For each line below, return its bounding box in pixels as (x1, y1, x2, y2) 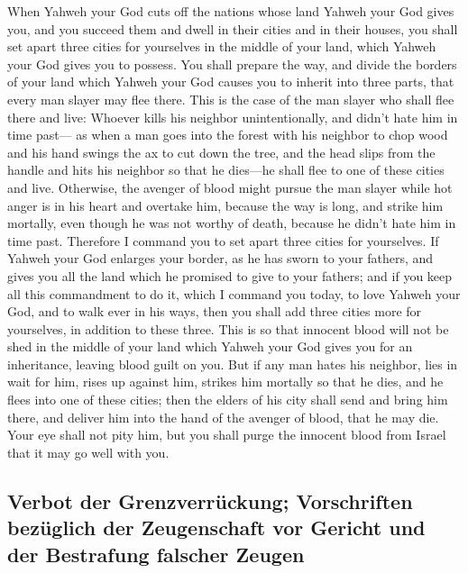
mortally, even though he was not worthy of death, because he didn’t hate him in (7, 214, 456, 232)
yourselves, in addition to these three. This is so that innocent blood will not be (7, 319, 449, 338)
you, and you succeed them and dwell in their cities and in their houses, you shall (7, 19, 458, 38)
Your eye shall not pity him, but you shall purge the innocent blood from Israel (7, 425, 446, 444)
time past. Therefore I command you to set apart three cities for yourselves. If (7, 231, 439, 250)
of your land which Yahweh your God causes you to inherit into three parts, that (7, 72, 454, 91)
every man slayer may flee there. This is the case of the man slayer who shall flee (7, 89, 454, 108)
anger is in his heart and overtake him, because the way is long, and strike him (7, 196, 444, 214)
